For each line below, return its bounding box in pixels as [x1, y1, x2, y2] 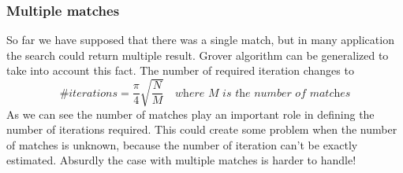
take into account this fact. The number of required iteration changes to [6, 62, 354, 79]
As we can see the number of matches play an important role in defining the [6, 105, 375, 122]
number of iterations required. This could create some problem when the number [6, 121, 397, 138]
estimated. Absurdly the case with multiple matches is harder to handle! [6, 152, 356, 168]
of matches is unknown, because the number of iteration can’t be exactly [6, 136, 358, 153]
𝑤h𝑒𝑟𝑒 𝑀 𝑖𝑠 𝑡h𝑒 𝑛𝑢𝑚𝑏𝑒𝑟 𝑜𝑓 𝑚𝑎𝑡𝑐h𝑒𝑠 [175, 87, 351, 99]
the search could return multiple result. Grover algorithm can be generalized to [6, 46, 389, 63]
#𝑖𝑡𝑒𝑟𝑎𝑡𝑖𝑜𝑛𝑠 [59, 87, 118, 99]
